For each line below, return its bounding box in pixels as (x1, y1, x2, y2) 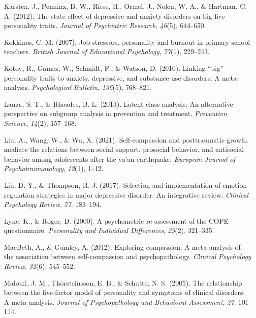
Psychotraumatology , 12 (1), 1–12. (4, 163, 104, 173)
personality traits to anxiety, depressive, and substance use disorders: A (4, 72, 220, 83)
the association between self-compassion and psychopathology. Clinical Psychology (4, 251, 251, 261)
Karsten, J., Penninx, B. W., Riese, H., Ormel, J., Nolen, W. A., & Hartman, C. (4, 1, 247, 11)
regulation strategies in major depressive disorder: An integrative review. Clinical (4, 189, 249, 200)
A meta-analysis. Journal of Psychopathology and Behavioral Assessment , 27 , (4, 296, 236, 307)
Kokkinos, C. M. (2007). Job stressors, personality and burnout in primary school (4, 36, 250, 47)
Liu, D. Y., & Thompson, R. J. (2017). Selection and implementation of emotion (4, 179, 247, 190)
